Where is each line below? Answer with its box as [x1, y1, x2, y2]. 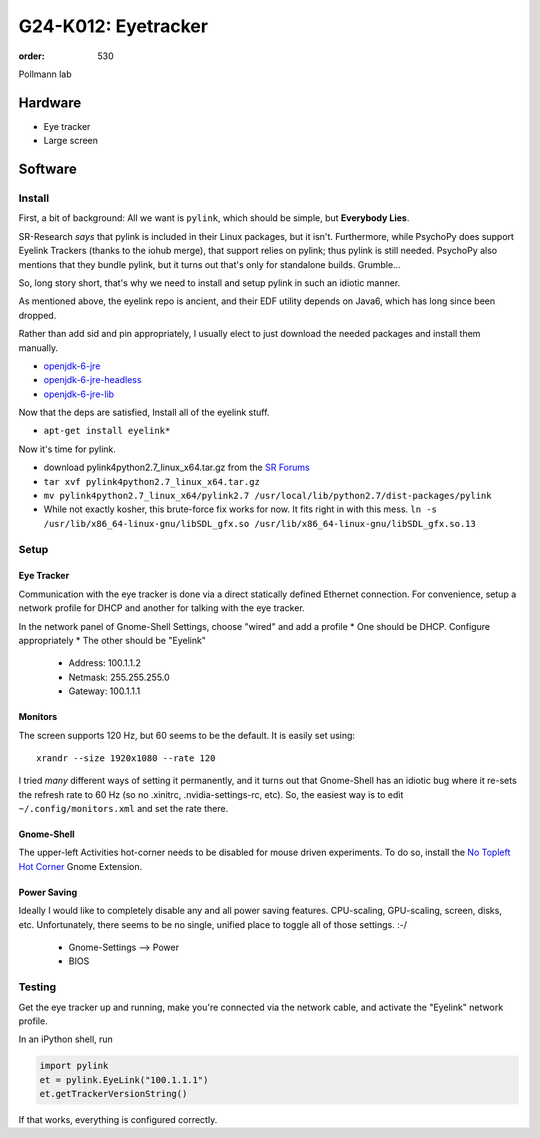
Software [18, 161, 77, 178]
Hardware [18, 94, 82, 111]
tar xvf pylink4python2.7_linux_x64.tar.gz [43, 476, 260, 487]
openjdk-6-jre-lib [43, 388, 115, 400]
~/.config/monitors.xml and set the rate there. [18, 803, 229, 815]
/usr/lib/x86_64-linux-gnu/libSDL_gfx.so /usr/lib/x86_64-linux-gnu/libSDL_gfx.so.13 [43, 518, 477, 529]
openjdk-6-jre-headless [43, 374, 142, 386]
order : [18, 50, 45, 62]
